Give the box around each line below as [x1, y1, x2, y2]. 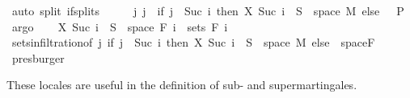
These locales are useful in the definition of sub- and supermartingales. [6, 76, 357, 93]
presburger [11, 49, 65, 66]
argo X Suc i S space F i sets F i [11, 18, 228, 35]
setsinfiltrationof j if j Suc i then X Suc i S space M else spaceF [11, 34, 375, 51]
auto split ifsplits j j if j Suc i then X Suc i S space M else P [11, 2, 404, 18]
